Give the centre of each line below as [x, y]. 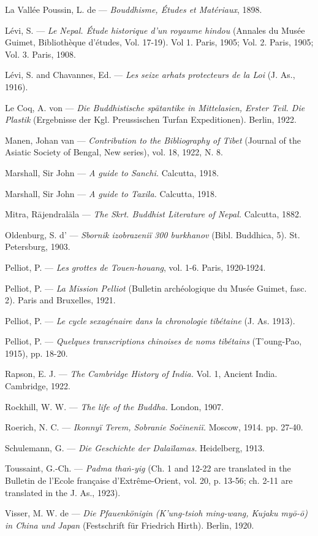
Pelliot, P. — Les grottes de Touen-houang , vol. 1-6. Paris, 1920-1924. [135, 267]
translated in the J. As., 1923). [63, 492]
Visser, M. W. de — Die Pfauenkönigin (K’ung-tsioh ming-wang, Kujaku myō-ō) [156, 513]
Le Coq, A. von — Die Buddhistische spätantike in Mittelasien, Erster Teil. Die [155, 107]
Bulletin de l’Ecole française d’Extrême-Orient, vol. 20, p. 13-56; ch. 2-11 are [149, 480]
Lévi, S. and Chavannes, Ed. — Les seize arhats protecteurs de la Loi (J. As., [150, 75]
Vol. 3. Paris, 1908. [40, 54]
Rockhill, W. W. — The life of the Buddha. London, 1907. [114, 406]
